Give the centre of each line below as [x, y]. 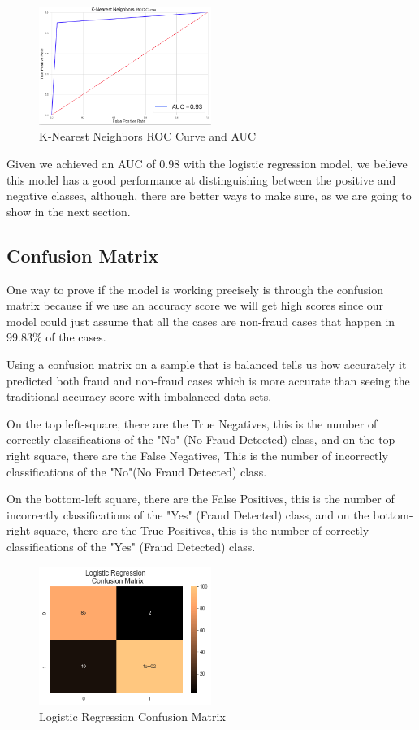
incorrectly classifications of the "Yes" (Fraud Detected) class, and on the [188, 514]
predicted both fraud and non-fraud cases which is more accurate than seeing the [208, 380]
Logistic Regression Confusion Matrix [132, 716]
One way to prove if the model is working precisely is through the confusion [195, 289]
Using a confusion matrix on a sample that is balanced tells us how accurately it [207, 365]
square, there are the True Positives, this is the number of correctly [201, 530]
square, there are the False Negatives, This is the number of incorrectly [211, 455]
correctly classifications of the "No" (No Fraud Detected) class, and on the [191, 439]
